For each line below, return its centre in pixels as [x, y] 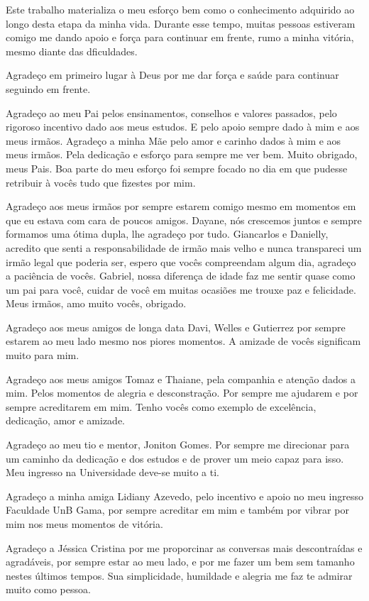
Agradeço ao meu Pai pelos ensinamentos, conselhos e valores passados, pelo [171, 112]
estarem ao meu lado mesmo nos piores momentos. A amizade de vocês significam [183, 341]
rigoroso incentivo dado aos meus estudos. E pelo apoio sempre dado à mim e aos [183, 127]
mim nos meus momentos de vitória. [84, 524]
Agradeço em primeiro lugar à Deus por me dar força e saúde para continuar [172, 75]
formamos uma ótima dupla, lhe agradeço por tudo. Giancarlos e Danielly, [167, 234]
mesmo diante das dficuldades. [72, 51]
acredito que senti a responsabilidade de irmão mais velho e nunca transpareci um [184, 247]
